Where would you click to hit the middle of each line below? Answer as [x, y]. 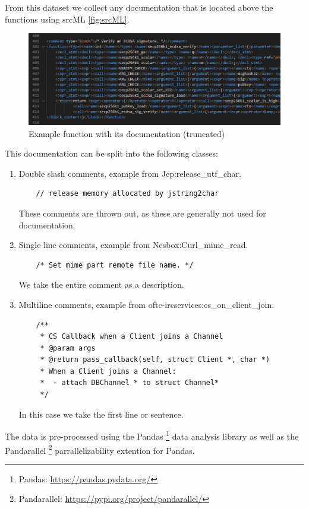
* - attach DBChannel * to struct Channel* [130, 383]
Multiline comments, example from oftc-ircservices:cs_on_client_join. [146, 304]
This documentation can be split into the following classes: [111, 153]
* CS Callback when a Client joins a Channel [132, 337]
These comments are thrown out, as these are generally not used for [142, 213]
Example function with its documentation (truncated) [127, 133]
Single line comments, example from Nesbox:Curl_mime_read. [133, 245]
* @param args [68, 348]
